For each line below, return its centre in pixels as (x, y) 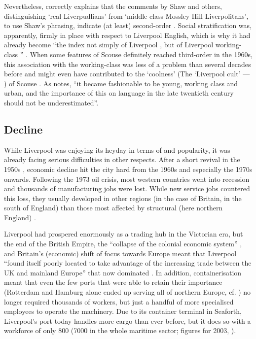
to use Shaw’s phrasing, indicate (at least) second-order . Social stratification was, (128, 25)
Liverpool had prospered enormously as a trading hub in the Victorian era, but (124, 234)
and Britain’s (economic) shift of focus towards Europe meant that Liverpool (120, 253)
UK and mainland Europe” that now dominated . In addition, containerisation (123, 272)
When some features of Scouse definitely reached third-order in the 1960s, (141, 54)
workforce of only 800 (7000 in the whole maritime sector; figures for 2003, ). (120, 330)
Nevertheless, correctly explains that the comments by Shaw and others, (113, 6)
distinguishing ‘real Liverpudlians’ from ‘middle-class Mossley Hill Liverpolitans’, (126, 16)
